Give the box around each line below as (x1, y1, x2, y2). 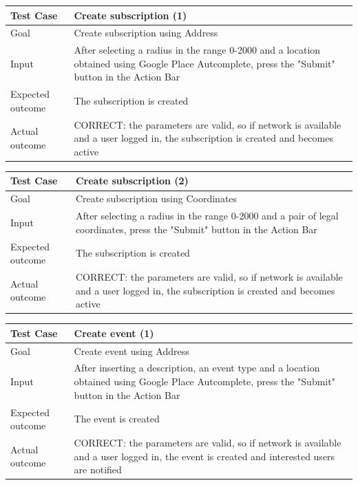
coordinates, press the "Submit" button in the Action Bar (75, 222, 317, 236)
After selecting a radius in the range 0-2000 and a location (74, 43, 321, 57)
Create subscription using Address (74, 25, 218, 40)
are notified (74, 462, 122, 477)
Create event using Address (74, 343, 189, 358)
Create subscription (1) (74, 8, 187, 22)
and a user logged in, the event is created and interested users (74, 449, 335, 463)
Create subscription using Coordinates (75, 191, 238, 206)
